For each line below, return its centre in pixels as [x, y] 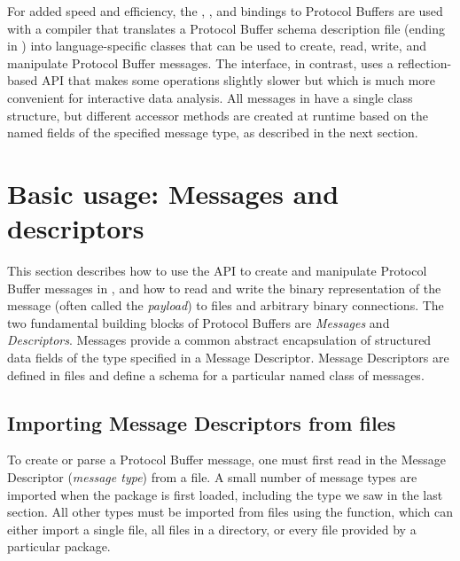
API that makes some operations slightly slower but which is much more [238, 80]
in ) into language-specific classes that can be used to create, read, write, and [217, 46]
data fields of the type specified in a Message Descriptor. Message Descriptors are [228, 358]
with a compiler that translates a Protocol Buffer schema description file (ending [226, 28]
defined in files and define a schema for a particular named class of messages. [216, 374]
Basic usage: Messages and [173, 193]
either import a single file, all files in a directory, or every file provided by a [212, 529]
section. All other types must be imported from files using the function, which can [230, 512]
